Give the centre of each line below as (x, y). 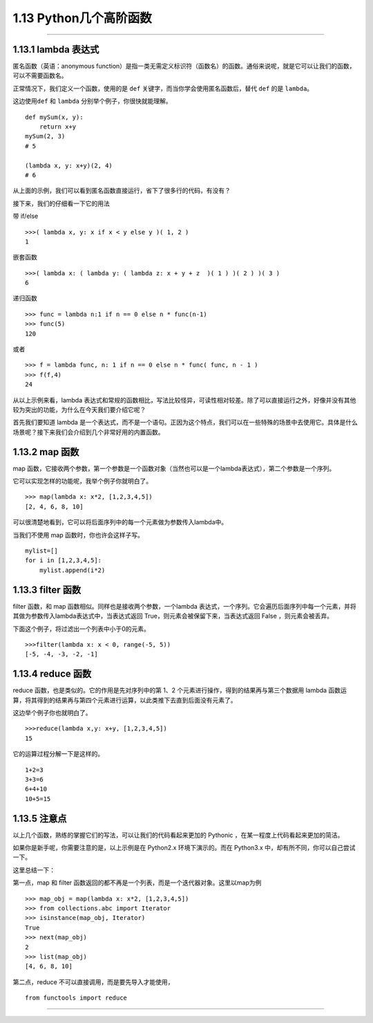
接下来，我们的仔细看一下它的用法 (61, 203)
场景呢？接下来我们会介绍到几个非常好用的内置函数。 (88, 432)
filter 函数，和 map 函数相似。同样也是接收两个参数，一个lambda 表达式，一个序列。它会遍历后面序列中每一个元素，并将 (185, 606)
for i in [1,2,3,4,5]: (64, 561)
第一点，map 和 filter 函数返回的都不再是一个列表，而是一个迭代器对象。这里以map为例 (137, 883)
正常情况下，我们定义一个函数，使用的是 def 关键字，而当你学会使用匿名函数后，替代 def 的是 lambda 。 (163, 88)
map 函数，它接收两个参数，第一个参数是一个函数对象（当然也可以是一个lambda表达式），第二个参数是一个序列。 (174, 468)
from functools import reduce (76, 998)
